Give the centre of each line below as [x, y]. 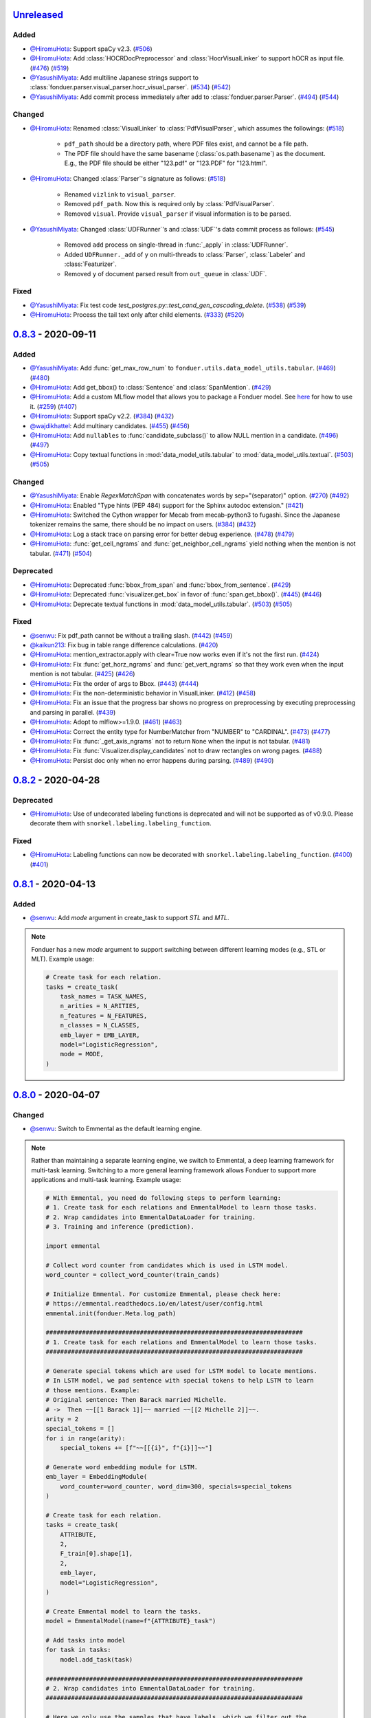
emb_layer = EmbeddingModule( [97, 1477]
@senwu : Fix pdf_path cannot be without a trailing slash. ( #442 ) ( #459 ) [131, 635]
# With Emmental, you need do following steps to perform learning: [164, 1198]
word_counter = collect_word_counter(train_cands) [133, 1275]
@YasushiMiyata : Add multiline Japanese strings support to [114, 77]
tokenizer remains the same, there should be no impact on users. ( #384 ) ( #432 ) [143, 524]
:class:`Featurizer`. [90, 264]
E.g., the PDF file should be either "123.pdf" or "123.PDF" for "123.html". [166, 163]
